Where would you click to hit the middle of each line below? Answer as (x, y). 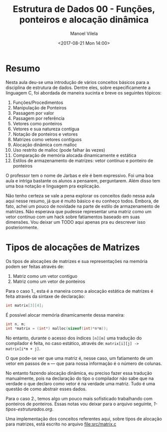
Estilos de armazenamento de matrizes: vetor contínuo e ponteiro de (83, 161)
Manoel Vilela (84, 33)
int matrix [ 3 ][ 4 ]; (25, 305)
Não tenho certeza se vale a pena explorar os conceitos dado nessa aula (80, 195)
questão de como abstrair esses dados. (46, 389)
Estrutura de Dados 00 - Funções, (84, 9)
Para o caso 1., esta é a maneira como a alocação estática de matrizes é (80, 291)
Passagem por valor (33, 113)
